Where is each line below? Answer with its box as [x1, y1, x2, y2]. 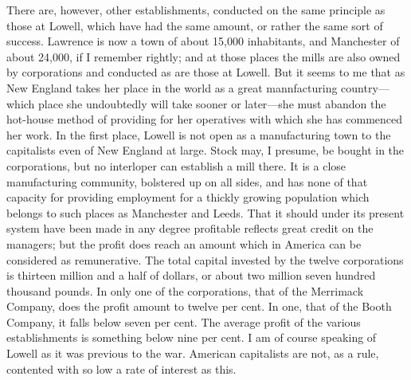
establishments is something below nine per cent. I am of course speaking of [6, 329, 377, 346]
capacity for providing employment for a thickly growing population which [6, 189, 370, 206]
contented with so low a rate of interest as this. [6, 360, 237, 377]
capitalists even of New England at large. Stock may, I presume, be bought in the [6, 142, 405, 159]
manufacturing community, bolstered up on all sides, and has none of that [6, 173, 368, 190]
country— [341, 79, 389, 96]
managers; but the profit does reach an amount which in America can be [6, 235, 362, 252]
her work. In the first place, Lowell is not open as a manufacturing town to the [6, 126, 391, 143]
